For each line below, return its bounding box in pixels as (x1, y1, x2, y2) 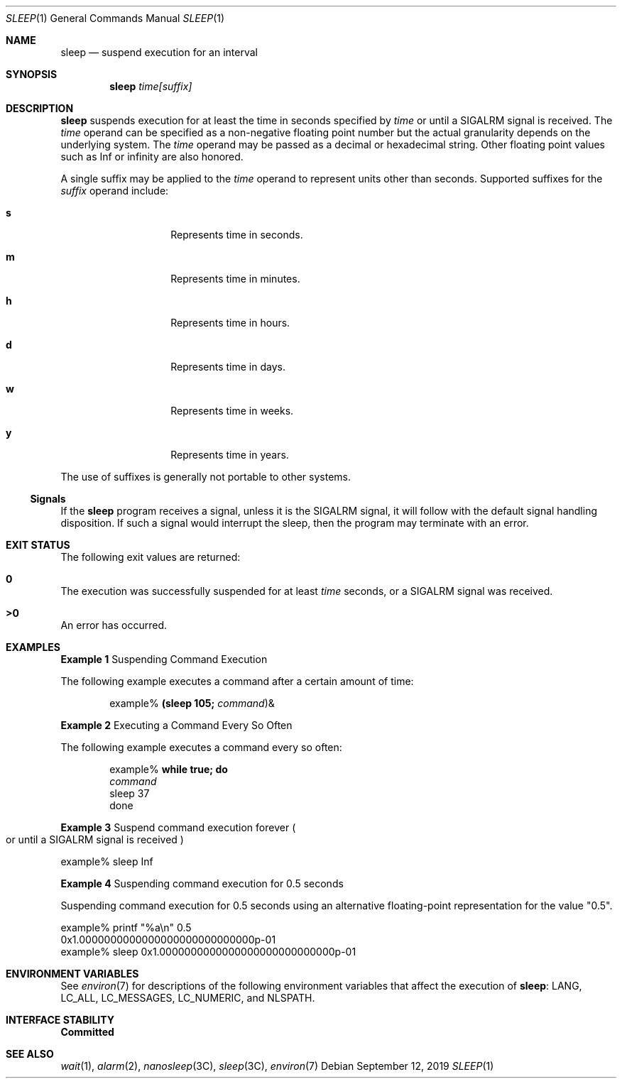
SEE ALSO (6, 1048, 54, 1060)
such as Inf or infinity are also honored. (60, 150, 244, 163)
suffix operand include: (60, 185, 169, 197)
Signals (30, 493, 66, 505)
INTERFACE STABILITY (6, 1014, 114, 1026)
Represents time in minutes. (170, 273, 300, 285)
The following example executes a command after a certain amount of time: (60, 675, 414, 687)
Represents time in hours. (170, 317, 290, 329)
